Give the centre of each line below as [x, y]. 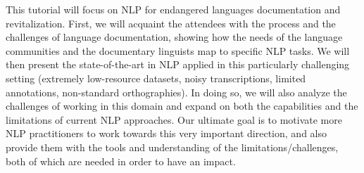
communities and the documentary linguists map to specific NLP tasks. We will [178, 50]
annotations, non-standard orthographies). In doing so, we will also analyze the [176, 92]
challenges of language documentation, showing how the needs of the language [174, 37]
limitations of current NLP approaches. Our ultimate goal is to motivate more [174, 119]
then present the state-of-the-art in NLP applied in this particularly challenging [178, 64]
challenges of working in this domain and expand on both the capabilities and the [182, 106]
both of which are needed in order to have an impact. [121, 161]
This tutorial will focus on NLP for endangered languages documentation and [173, 9]
